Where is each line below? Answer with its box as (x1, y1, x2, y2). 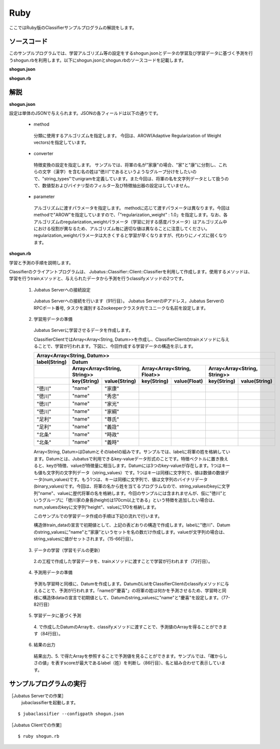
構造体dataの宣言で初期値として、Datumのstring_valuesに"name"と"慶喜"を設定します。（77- (42, 594, 230, 600)
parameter (33, 194, 55, 199)
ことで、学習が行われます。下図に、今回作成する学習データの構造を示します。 (37, 343, 196, 349)
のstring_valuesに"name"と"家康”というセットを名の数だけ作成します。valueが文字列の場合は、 (33, 529, 227, 535)
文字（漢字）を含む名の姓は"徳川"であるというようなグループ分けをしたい (42, 169, 193, 175)
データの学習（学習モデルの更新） (33, 547, 103, 553)
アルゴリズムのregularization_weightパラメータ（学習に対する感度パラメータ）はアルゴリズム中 (33, 219, 227, 225)
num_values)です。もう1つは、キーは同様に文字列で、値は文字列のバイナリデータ (44, 477, 208, 483)
